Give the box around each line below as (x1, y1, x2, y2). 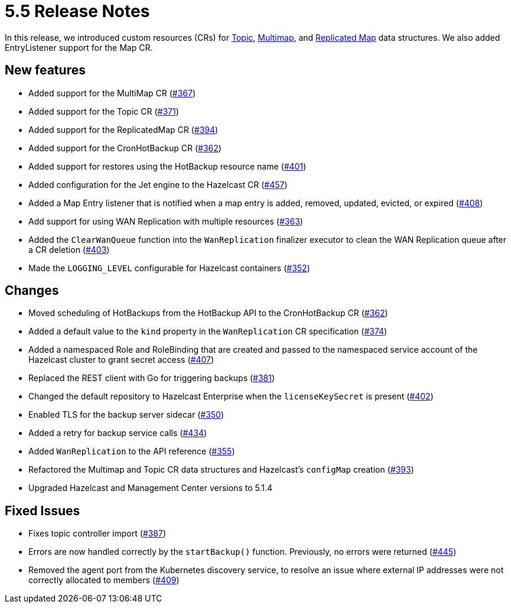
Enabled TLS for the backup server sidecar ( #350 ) (28, 409, 224, 420)
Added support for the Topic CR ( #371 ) (28, 106, 179, 116)
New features (5, 63, 86, 78)
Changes (5, 283, 59, 298)
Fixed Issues (5, 503, 80, 518)
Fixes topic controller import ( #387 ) (28, 528, 166, 539)
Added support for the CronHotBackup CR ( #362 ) (28, 142, 222, 153)
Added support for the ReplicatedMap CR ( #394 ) (28, 124, 219, 135)
